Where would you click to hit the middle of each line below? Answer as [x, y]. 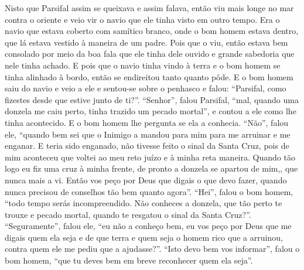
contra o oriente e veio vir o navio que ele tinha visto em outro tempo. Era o [142, 19]
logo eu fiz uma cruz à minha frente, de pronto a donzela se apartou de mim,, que [151, 168]
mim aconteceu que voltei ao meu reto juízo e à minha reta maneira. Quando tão [150, 157]
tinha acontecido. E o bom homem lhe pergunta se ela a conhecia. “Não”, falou [147, 122]
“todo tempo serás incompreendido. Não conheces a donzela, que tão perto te [144, 203]
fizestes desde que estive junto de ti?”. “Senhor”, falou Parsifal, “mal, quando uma [152, 99]
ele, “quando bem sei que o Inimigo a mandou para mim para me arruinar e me [148, 134]
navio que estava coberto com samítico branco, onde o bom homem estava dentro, [152, 31]
